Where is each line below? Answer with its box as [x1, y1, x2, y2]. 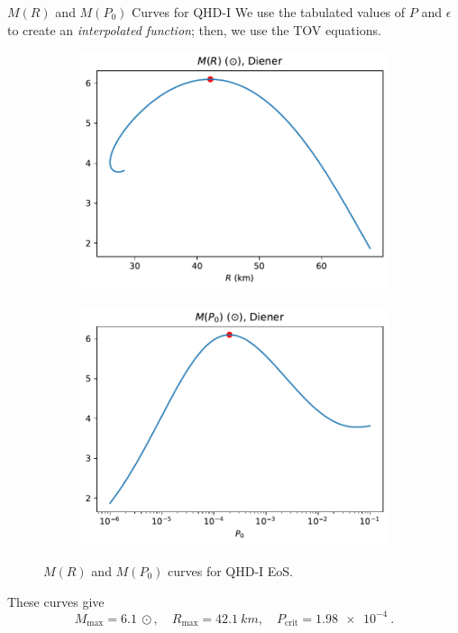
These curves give [7, 592, 105, 610]
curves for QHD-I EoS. [168, 562, 294, 581]
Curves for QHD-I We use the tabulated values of [132, 3, 406, 21]
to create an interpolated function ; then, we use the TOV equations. [7, 20, 381, 39]
